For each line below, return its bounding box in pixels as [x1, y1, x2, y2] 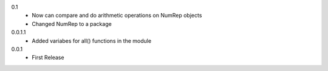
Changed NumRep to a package [32, 20, 112, 27]
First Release [32, 54, 64, 61]
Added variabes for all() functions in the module [32, 37, 152, 45]
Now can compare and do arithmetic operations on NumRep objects [32, 12, 202, 19]
